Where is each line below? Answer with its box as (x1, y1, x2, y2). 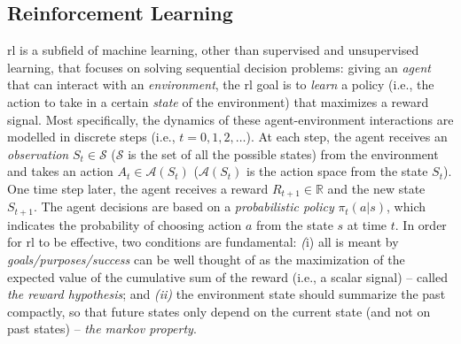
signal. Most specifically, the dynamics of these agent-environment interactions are (7, 110, 454, 128)
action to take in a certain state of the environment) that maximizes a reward (7, 92, 429, 111)
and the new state (327, 179, 426, 197)
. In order (395, 215, 447, 233)
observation (7, 144, 69, 163)
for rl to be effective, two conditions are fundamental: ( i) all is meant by (7, 233, 399, 251)
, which (387, 197, 426, 216)
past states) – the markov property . (7, 319, 197, 338)
